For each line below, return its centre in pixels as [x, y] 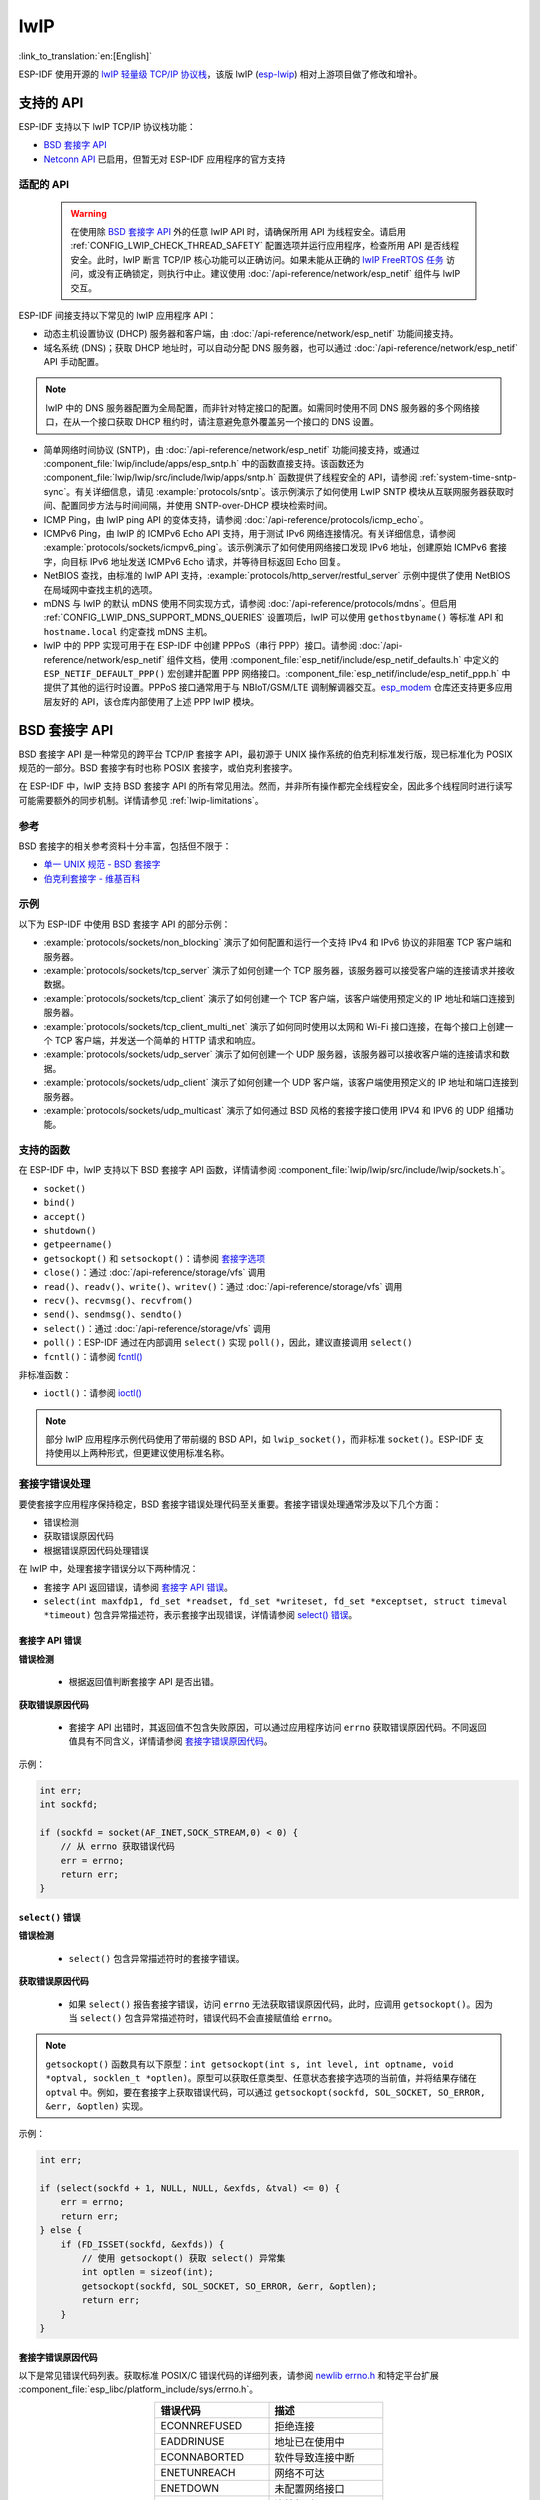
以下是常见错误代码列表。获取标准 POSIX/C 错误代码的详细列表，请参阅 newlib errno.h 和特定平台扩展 [229, 2375]
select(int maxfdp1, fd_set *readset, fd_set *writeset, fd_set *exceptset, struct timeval [275, 1601]
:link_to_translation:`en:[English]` [85, 56]
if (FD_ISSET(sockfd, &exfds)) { [142, 2244]
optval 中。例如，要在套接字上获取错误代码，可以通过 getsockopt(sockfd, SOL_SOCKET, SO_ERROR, [265, 2092]
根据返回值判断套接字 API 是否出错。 [144, 1682]
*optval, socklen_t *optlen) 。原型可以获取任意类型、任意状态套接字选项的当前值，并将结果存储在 [261, 2078]
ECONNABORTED [202, 2457]
